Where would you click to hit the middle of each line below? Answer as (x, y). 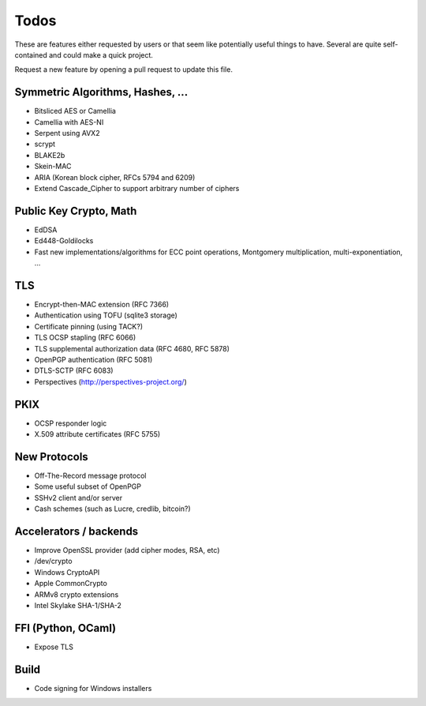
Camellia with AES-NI (69, 122)
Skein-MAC (53, 167)
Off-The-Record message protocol (90, 475)
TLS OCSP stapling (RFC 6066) (85, 338)
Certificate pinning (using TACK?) (89, 326)
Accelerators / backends (77, 531)
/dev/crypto (53, 561)
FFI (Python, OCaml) (65, 628)
